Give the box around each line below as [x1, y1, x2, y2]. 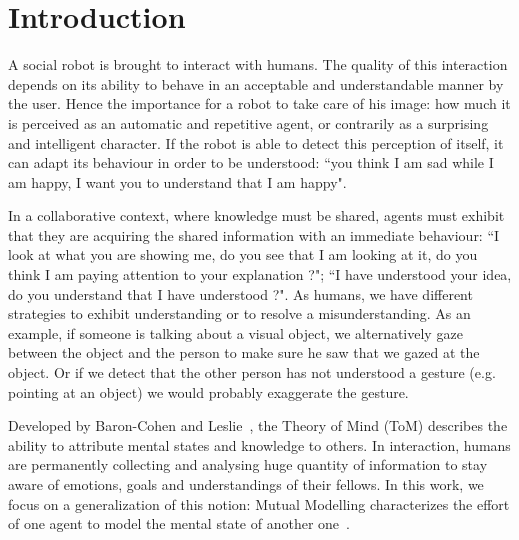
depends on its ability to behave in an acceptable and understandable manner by [8, 73, 504, 94]
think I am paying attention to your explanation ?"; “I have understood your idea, [8, 264, 512, 285]
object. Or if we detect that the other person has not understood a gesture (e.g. [8, 362, 496, 383]
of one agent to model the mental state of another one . [8, 513, 350, 534]
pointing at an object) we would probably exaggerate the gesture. [8, 381, 409, 402]
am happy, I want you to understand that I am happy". [8, 171, 347, 192]
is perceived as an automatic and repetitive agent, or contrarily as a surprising [8, 112, 489, 133]
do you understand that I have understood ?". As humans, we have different [8, 283, 473, 304]
